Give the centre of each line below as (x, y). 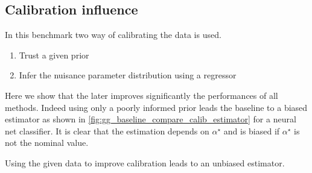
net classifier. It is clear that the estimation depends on (107, 131)
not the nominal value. (47, 143)
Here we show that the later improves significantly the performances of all (142, 95)
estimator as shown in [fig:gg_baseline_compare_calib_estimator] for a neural (151, 119)
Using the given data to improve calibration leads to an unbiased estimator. (145, 162)
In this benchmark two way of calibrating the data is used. (113, 35)
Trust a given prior (54, 55)
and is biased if (252, 131)
